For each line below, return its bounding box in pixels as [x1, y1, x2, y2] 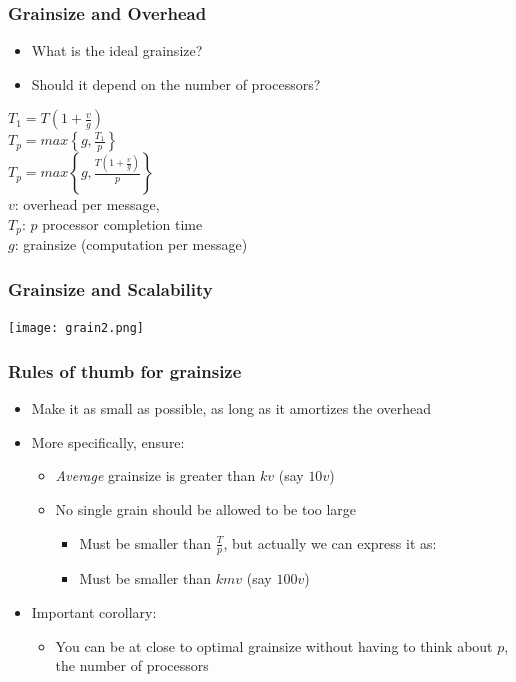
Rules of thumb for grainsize [8, 358, 242, 383]
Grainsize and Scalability [8, 276, 213, 301]
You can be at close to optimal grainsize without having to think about [55, 635, 493, 656]
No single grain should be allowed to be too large [55, 498, 357, 519]
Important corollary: [31, 601, 157, 622]
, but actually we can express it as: [223, 532, 437, 553]
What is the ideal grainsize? [31, 40, 203, 61]
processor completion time [42, 214, 203, 234]
